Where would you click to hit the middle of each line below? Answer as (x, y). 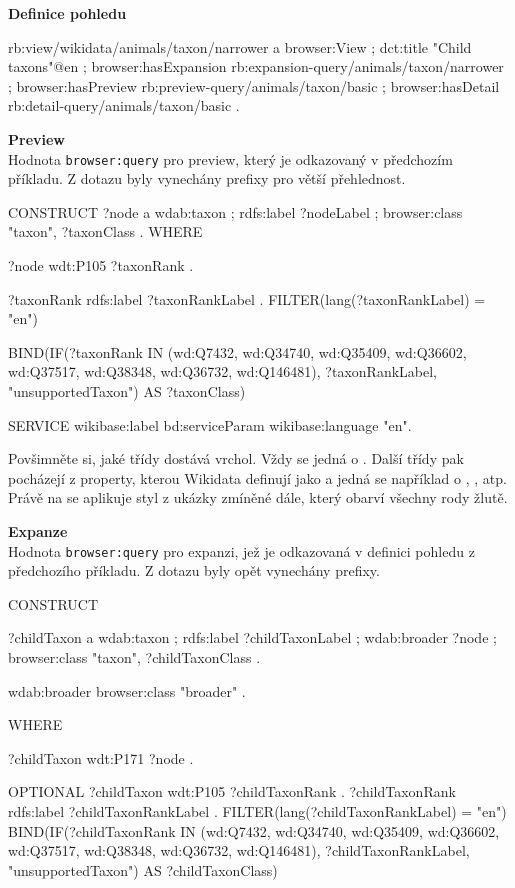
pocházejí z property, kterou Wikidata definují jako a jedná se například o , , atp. (257, 477)
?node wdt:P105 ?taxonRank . (101, 265)
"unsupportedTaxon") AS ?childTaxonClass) (143, 869)
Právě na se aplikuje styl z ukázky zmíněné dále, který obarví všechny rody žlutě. (258, 497)
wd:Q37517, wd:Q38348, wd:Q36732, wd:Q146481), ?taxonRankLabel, (223, 371)
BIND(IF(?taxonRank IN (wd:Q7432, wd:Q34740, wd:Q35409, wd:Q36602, (237, 351)
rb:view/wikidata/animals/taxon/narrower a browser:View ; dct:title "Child (240, 46)
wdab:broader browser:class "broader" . (127, 690)
